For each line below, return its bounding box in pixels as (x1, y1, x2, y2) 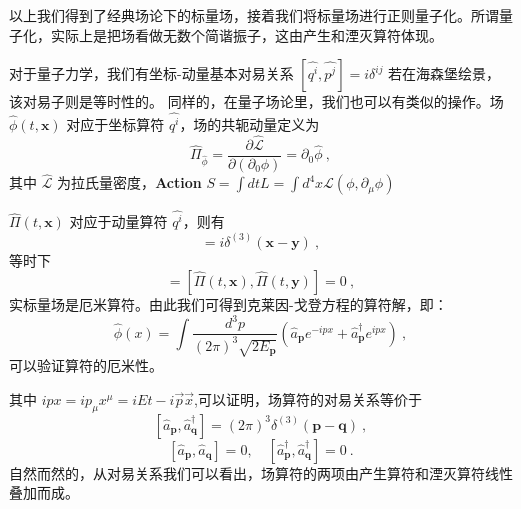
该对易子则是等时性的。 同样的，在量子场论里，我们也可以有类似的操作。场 (9, 91, 504, 112)
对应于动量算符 (69, 211, 168, 232)
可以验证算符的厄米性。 (9, 355, 163, 376)
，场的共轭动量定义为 (179, 114, 320, 135)
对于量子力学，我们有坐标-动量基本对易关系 (9, 63, 294, 84)
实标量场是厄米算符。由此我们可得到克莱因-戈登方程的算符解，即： (9, 294, 448, 315)
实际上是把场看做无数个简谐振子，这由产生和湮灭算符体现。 (50, 24, 443, 45)
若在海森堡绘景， (388, 63, 501, 84)
